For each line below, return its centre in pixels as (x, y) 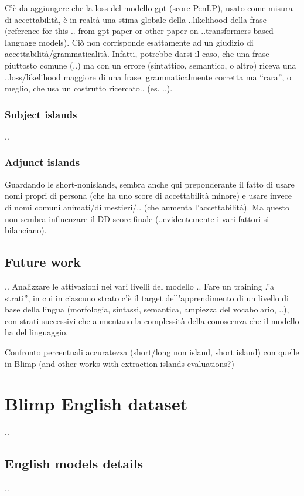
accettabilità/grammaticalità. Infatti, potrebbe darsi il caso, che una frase (137, 54)
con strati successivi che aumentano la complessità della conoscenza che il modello (152, 320)
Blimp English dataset (96, 404)
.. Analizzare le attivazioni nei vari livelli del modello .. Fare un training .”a (140, 286)
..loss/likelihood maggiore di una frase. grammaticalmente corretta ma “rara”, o (148, 77)
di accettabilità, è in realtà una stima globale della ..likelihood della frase (136, 19)
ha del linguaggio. (37, 332)
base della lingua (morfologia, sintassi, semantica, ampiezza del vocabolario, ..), (147, 309)
